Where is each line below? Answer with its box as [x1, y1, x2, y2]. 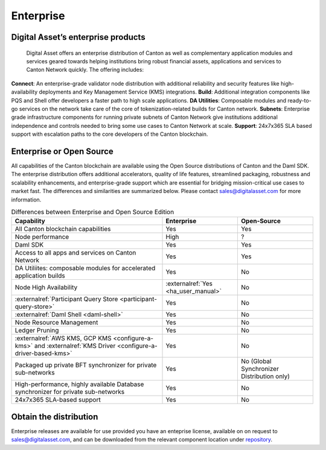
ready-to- [287, 97, 312, 104]
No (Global [240, 357, 272, 366]
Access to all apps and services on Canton [14, 249, 136, 257]
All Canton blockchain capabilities [14, 225, 111, 233]
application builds [14, 271, 66, 280]
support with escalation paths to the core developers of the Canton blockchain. [11, 130, 208, 138]
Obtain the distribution [11, 411, 98, 422]
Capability [14, 217, 45, 226]
